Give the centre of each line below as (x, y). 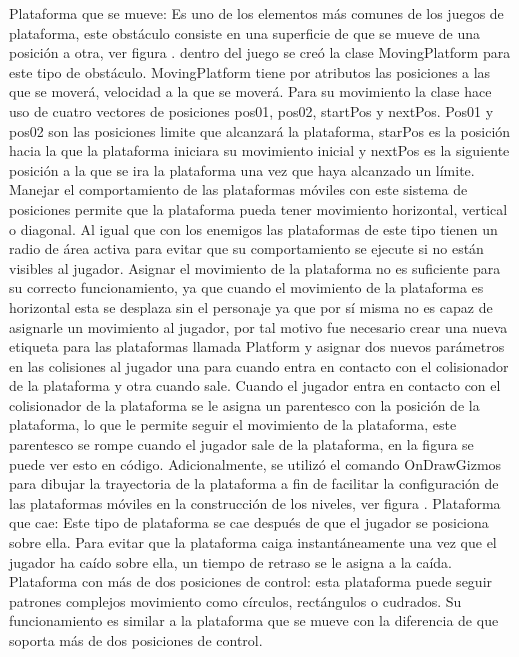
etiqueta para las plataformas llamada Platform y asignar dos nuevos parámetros (257, 346)
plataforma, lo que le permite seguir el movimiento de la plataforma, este (233, 424)
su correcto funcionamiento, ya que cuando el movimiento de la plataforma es (246, 287)
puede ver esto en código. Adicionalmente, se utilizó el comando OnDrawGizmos (255, 463)
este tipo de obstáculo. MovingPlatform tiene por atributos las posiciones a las (250, 71)
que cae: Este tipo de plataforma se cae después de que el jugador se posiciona (249, 522)
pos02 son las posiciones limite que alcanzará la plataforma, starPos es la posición (260, 130)
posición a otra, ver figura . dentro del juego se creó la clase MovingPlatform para (260, 52)
